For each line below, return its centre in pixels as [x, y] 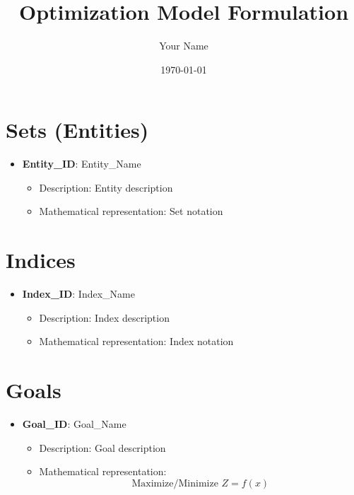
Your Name [184, 46]
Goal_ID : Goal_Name [74, 424]
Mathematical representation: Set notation [131, 211]
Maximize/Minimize [175, 483]
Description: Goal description [102, 447]
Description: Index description [104, 317]
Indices [41, 260]
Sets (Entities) [77, 130]
